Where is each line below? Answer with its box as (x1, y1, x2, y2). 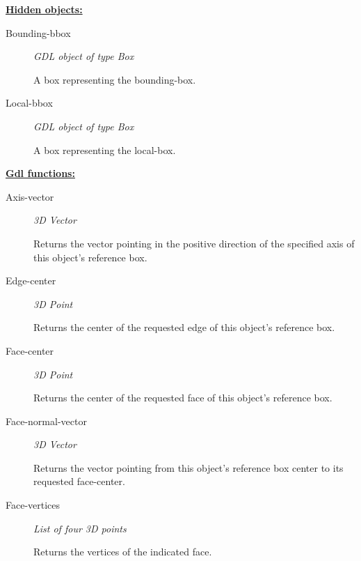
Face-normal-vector (6, 413, 87, 428)
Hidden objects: (6, 2, 83, 16)
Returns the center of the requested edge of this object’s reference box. (33, 320, 335, 335)
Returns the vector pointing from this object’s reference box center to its (33, 460, 344, 475)
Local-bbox (6, 95, 53, 110)
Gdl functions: (6, 166, 75, 180)
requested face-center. (33, 474, 125, 489)
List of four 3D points (33, 521, 127, 535)
